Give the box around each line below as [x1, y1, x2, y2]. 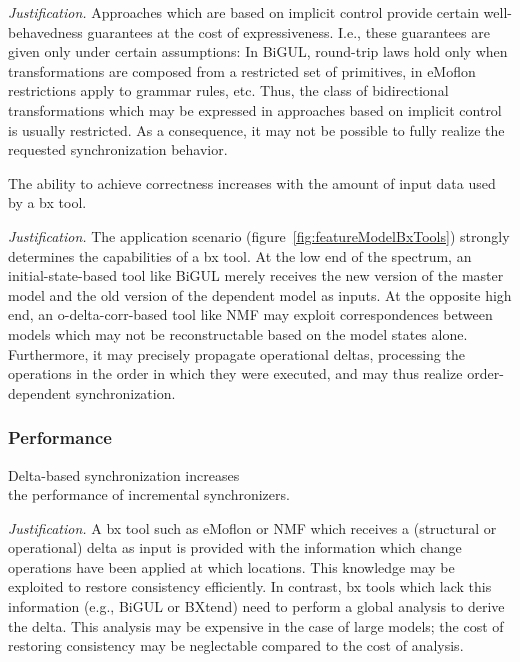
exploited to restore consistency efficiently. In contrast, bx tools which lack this [8, 576, 492, 597]
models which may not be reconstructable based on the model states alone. [8, 323, 468, 344]
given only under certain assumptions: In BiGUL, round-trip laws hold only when [8, 41, 508, 62]
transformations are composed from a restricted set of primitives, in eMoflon [8, 60, 476, 81]
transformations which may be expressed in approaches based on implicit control [8, 99, 502, 120]
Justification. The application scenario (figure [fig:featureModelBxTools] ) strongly [8, 225, 510, 246]
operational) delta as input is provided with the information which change [8, 537, 462, 558]
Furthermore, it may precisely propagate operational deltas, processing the [8, 343, 465, 364]
